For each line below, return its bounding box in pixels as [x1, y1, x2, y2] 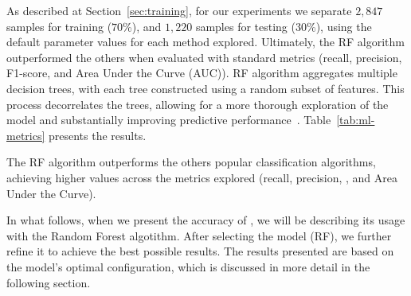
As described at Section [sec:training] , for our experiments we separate [6, 2, 352, 18]
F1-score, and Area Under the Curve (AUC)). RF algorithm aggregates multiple [6, 64, 397, 81]
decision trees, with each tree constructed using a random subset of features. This [6, 80, 405, 96]
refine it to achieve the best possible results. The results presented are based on [6, 243, 394, 259]
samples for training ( [6, 18, 112, 34]
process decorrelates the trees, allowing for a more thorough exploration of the [6, 95, 389, 112]
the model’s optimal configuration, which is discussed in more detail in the [6, 258, 370, 275]
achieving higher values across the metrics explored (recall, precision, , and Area [6, 169, 398, 185]
